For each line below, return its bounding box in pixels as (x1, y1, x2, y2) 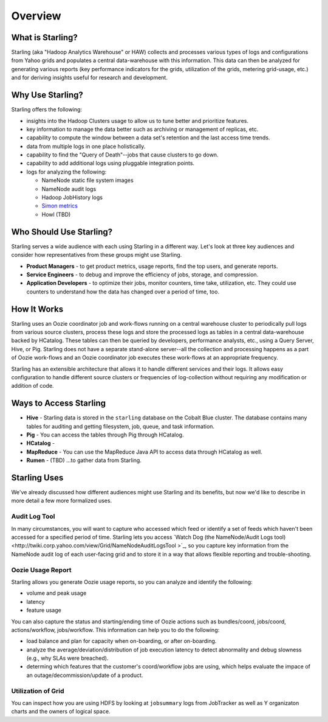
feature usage (26, 606, 62, 614)
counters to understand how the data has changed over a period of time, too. (26, 288, 220, 295)
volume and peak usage (26, 589, 87, 597)
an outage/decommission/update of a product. (26, 671, 143, 679)
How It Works (11, 304, 64, 314)
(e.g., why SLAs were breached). (26, 654, 109, 662)
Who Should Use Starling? (11, 226, 113, 237)
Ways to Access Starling (11, 398, 106, 408)
